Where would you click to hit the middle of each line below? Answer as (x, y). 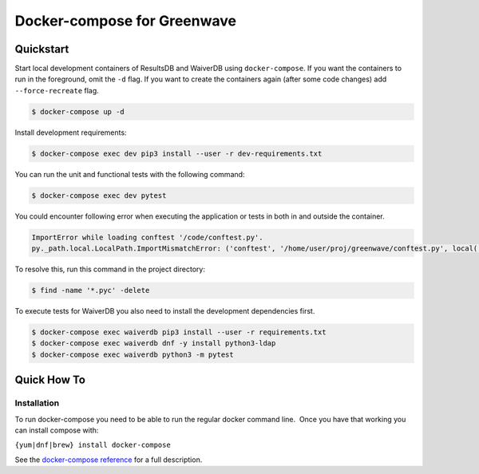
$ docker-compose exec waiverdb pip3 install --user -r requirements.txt (179, 332)
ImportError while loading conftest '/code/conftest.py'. (147, 237)
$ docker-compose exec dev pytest (99, 195)
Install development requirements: (71, 132)
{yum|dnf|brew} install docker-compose (93, 445)
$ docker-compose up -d (78, 111)
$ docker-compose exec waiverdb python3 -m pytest (133, 354)
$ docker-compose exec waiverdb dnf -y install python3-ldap (154, 344)
